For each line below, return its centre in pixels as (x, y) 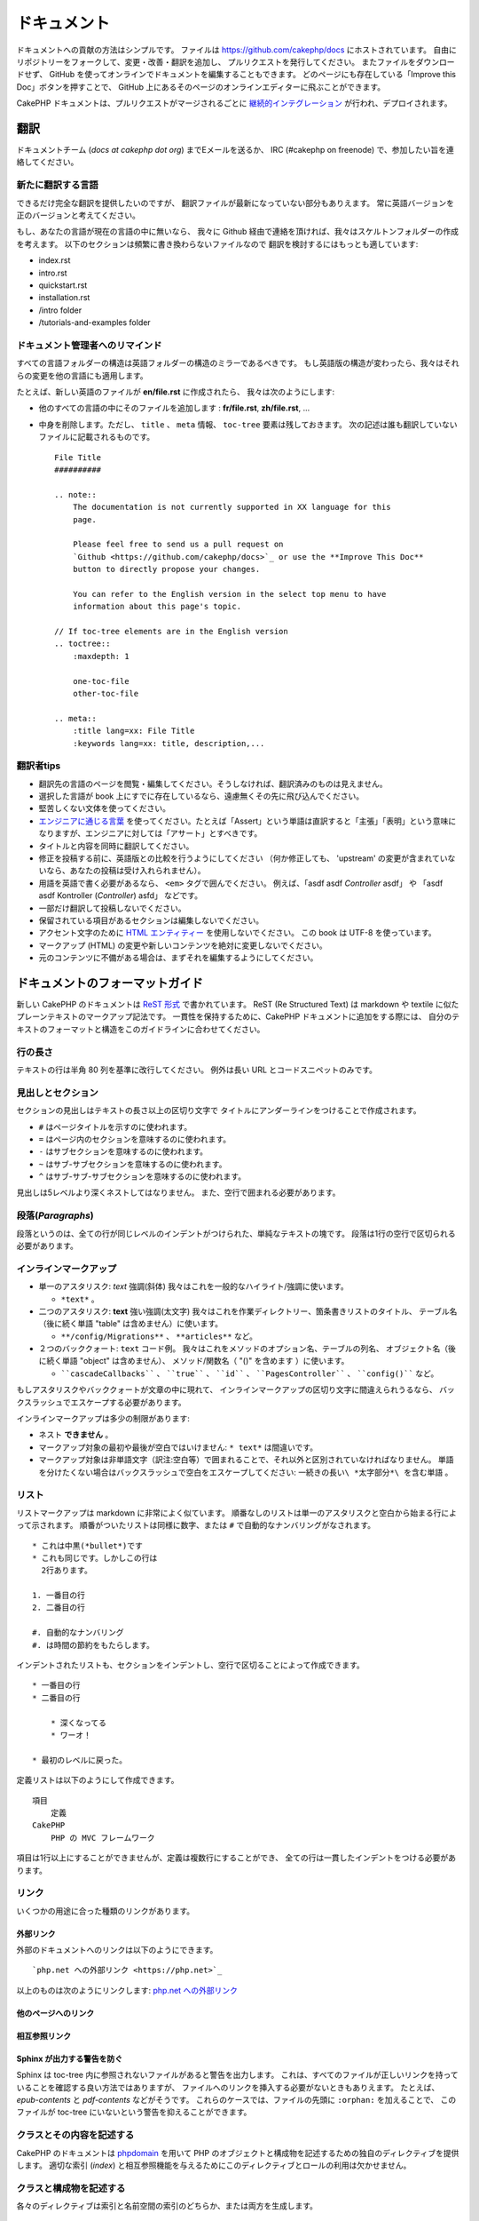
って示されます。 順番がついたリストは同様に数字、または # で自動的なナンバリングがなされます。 (196, 1525)
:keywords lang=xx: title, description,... (169, 743)
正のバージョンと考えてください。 (79, 215)
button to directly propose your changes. (166, 569)
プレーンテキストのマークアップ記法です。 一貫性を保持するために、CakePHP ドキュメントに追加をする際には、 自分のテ (238, 1016)
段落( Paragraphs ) (55, 1215)
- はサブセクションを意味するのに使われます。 (123, 1151)
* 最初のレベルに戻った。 (80, 1760)
